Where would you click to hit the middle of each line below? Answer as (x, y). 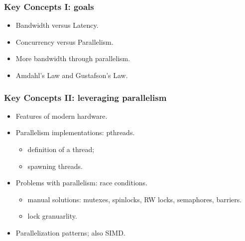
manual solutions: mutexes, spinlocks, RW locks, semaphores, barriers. (135, 199)
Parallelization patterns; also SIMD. (70, 232)
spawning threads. (55, 166)
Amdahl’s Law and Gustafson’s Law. (72, 75)
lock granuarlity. (52, 216)
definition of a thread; (61, 149)
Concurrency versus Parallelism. (64, 41)
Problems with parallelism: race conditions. (82, 183)
